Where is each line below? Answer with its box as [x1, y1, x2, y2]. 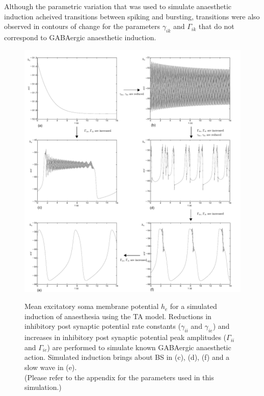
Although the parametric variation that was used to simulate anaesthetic [4, 1, 232, 11]
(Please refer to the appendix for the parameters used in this [24, 372, 214, 382]
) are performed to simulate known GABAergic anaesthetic [47, 342, 231, 352]
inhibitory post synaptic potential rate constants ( [24, 321, 181, 331]
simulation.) [24, 382, 62, 392]
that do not [198, 21, 234, 32]
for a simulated [170, 301, 217, 312]
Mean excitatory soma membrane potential [24, 301, 159, 312]
